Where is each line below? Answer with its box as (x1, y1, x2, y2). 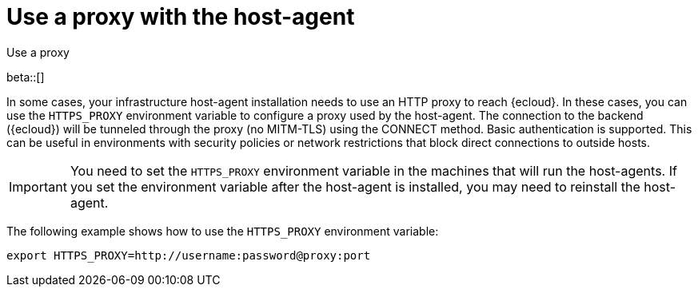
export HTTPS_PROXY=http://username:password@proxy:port (6, 248, 371, 262)
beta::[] (6, 69, 45, 84)
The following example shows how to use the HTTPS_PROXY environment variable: (6, 224, 439, 238)
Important (9, 178, 67, 195)
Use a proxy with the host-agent (6, 3, 355, 30)
